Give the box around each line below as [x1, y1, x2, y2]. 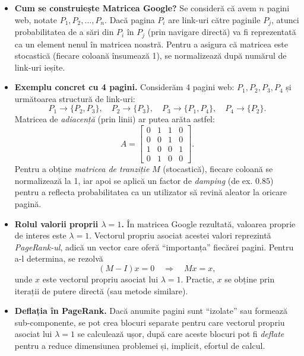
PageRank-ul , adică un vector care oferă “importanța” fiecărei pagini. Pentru [14, 240, 294, 253]
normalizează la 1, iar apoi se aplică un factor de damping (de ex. [14, 174, 253, 186]
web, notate [14, 13, 57, 26]
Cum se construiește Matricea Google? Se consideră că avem [14, 2, 256, 14]
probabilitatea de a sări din [14, 26, 114, 38]
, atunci [271, 13, 299, 26]
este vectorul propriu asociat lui [42, 272, 159, 285]
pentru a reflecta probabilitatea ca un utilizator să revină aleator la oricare [14, 186, 287, 198]
